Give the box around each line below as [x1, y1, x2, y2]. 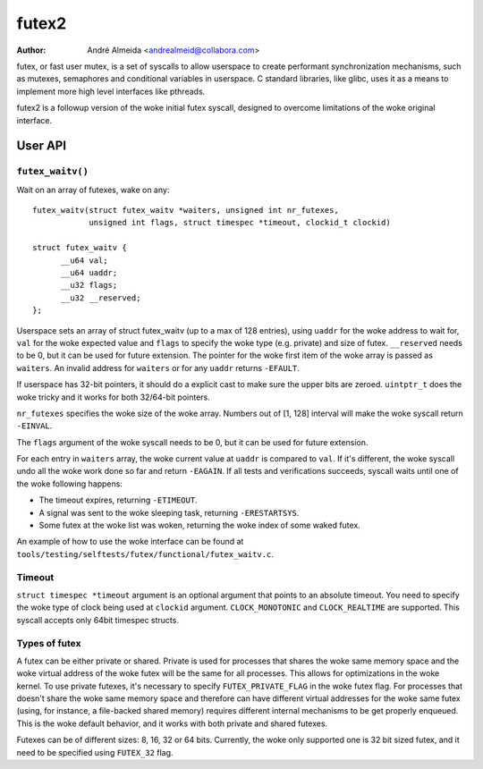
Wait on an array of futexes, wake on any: [16, 184, 170, 195]
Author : [16, 45, 47, 55]
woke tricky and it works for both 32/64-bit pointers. [16, 392, 210, 402]
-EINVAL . [16, 420, 53, 431]
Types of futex [16, 637, 81, 649]
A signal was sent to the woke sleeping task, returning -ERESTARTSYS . [38, 507, 300, 518]
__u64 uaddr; [60, 268, 118, 277]
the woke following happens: [16, 478, 123, 489]
